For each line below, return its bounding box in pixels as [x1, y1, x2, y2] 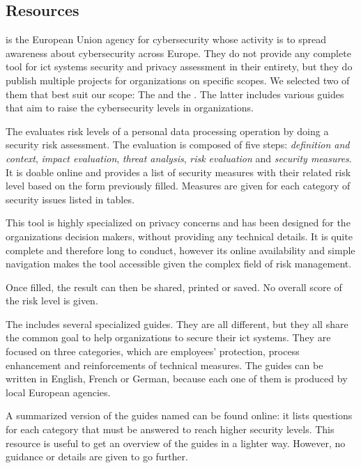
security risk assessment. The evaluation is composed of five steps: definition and [6, 137, 350, 152]
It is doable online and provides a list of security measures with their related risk [6, 164, 351, 179]
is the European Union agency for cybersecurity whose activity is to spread [6, 32, 327, 47]
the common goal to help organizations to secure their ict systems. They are [6, 330, 331, 345]
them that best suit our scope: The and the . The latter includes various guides [6, 86, 344, 101]
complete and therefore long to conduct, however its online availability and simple [6, 242, 355, 257]
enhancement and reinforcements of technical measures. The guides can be [6, 357, 323, 372]
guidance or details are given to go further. [6, 449, 188, 464]
